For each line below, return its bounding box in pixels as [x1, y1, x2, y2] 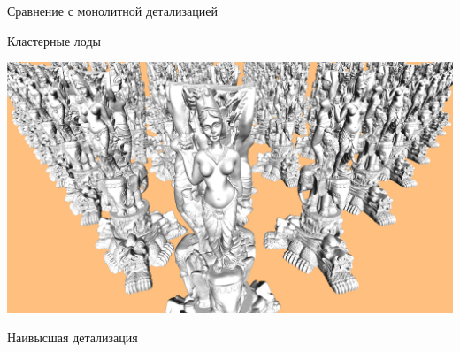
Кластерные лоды [7, 31, 101, 50]
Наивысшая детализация [7, 328, 138, 347]
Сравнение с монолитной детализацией [7, 2, 218, 19]
